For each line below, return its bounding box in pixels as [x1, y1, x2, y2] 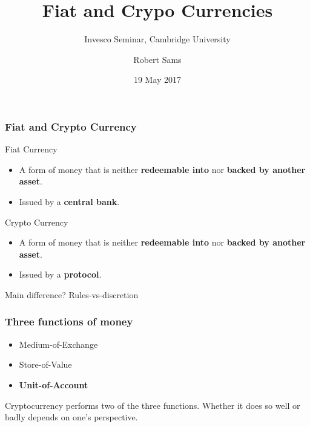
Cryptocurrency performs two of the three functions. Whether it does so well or [5, 399, 300, 411]
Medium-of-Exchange [19, 337, 98, 350]
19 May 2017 [133, 73, 182, 86]
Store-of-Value [19, 358, 72, 371]
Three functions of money [5, 314, 133, 329]
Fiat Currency [5, 143, 58, 155]
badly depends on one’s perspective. [5, 411, 138, 423]
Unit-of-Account [19, 378, 88, 391]
